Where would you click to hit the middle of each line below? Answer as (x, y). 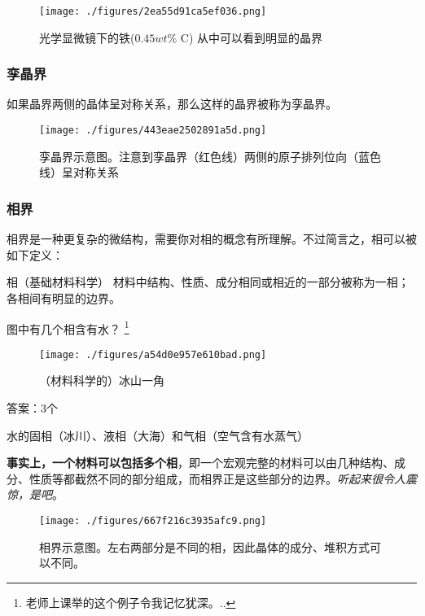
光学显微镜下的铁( (87, 37)
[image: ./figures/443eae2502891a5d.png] (153, 131)
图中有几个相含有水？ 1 (68, 327)
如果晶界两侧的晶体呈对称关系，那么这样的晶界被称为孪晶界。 (172, 104)
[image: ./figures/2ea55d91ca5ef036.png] (153, 11)
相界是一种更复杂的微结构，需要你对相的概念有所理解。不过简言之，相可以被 (212, 239)
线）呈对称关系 (79, 172)
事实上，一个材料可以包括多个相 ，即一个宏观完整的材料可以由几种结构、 (200, 463)
